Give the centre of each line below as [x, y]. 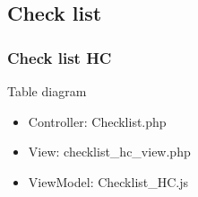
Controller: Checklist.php [97, 121]
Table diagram [47, 91]
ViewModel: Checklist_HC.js [108, 181]
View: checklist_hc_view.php [109, 152]
